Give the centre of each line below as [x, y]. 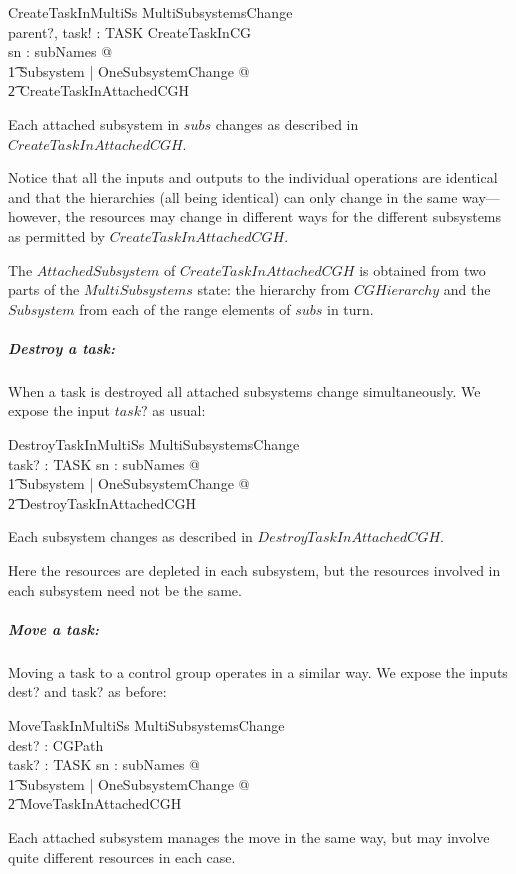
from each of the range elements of [185, 308]
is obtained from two [422, 269]
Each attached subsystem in [94, 123]
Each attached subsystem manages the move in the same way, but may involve [249, 836]
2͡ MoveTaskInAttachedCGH [95, 803]
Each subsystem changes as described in [130, 536]
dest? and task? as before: [87, 691]
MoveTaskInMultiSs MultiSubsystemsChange [146, 724]
